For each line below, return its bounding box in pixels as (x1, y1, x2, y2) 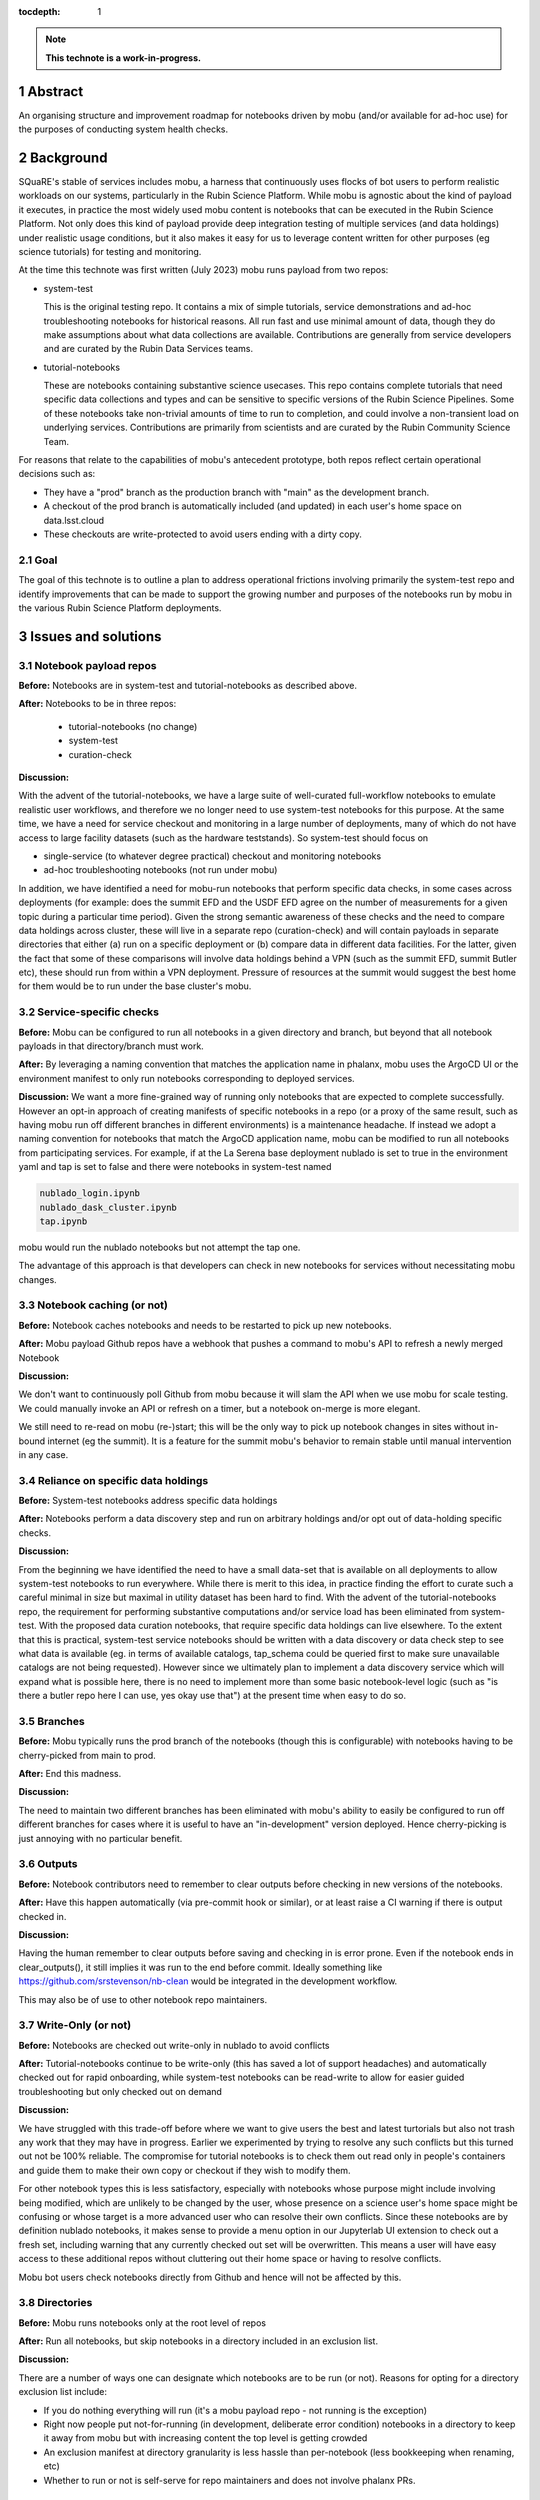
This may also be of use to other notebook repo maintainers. (18, 1993, 268, 2005)
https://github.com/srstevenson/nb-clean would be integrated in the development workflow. (18, 1975, 398, 1987)
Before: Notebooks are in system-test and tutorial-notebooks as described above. (18, 680, 357, 692)
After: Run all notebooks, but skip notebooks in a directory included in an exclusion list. (18, 2335, 379, 2347)
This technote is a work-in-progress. (45, 51, 202, 64)
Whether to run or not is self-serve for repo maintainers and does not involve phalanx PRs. (43, 2474, 416, 2486)
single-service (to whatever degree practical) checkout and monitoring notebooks (43, 850, 382, 862)
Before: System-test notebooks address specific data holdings (18, 1495, 278, 1507)
